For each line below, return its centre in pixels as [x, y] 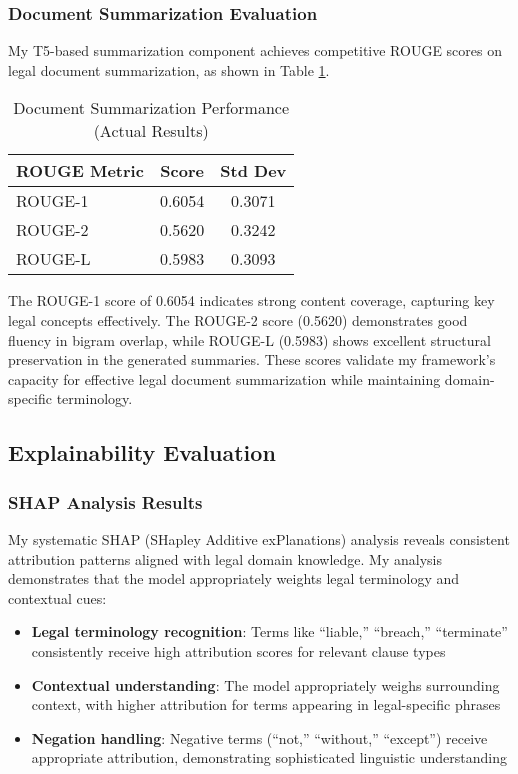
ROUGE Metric [80, 171]
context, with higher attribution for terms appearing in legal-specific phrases [266, 704]
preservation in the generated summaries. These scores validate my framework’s [252, 359]
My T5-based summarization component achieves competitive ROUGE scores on [255, 50]
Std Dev [253, 171]
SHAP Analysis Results [105, 501]
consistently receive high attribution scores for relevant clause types [238, 650]
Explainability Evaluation [142, 452]
